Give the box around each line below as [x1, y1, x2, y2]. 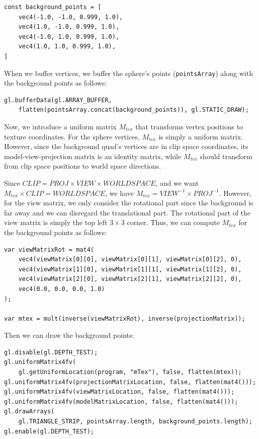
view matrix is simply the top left [4, 217, 108, 228]
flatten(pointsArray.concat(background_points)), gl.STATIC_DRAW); [18, 106, 249, 114]
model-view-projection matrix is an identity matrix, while [4, 151, 182, 161]
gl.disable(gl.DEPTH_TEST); [4, 348, 98, 356]
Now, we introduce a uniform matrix [4, 121, 117, 131]
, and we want [155, 177, 199, 188]
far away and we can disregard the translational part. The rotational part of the [4, 207, 251, 217]
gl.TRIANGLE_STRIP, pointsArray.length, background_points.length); [18, 418, 252, 425]
